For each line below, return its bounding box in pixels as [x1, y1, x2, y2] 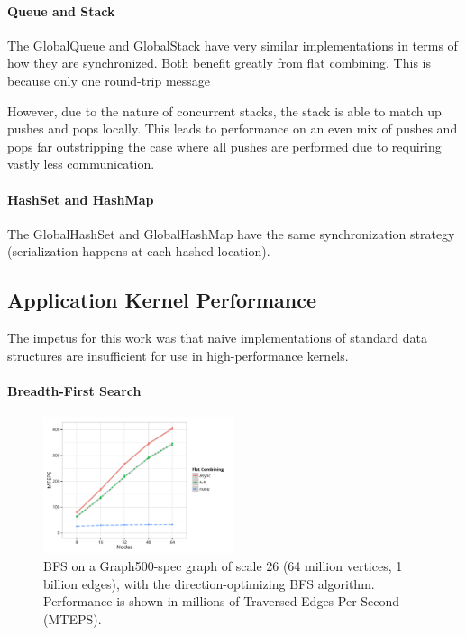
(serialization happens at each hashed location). [7, 242, 270, 261]
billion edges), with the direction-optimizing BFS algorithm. [43, 574, 375, 593]
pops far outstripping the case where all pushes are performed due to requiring [7, 136, 442, 155]
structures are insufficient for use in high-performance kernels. [7, 345, 349, 364]
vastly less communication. [7, 154, 155, 173]
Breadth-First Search [7, 381, 142, 400]
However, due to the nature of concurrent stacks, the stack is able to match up [7, 101, 442, 120]
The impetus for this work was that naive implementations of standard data [7, 328, 428, 347]
